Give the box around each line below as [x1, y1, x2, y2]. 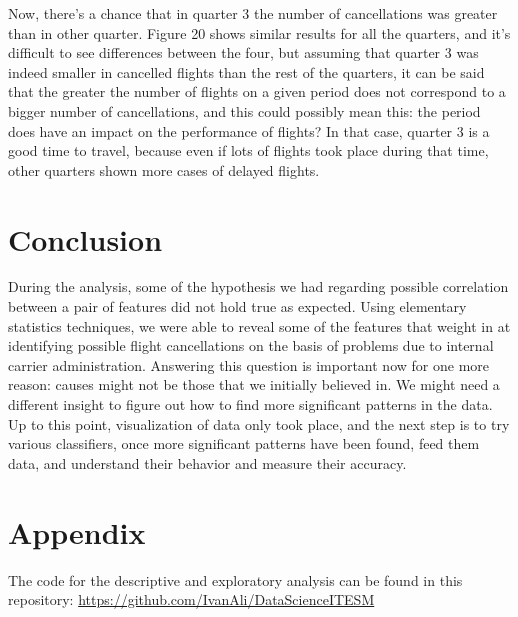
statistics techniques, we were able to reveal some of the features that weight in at [8, 315, 511, 336]
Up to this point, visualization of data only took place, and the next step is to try [8, 413, 510, 434]
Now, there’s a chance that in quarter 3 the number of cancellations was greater [8, 3, 498, 23]
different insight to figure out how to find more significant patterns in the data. [8, 394, 493, 415]
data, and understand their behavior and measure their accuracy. [8, 452, 407, 473]
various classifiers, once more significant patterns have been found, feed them [8, 433, 480, 454]
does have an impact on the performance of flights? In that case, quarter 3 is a [8, 120, 490, 141]
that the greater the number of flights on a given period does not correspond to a [8, 81, 506, 102]
